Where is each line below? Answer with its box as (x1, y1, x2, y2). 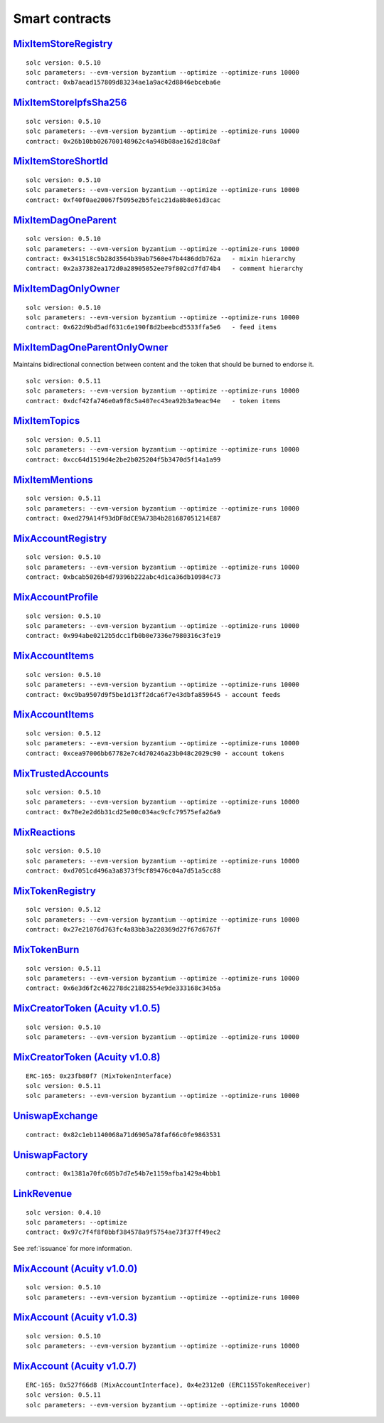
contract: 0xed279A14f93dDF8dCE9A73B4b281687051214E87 (26, 514, 221, 522)
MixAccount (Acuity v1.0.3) (13, 1311, 138, 1323)
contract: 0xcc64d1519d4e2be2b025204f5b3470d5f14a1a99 (26, 455, 221, 464)
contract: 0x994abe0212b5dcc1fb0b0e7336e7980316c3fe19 (26, 631, 221, 640)
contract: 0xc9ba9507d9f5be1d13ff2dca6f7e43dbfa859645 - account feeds (26, 691, 281, 698)
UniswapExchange (13, 1110, 99, 1122)
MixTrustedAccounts (13, 767, 110, 779)
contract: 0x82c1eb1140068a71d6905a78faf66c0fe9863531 (26, 1131, 221, 1139)
